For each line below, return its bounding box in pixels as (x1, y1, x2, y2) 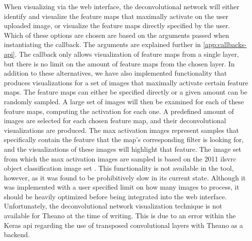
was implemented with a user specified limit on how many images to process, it (4, 182, 239, 192)
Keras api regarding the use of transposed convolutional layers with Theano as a (4, 220, 243, 230)
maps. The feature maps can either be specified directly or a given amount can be (4, 87, 248, 97)
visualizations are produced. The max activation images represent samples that (4, 125, 239, 135)
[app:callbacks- (203, 39, 247, 49)
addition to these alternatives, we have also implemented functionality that (4, 68, 227, 78)
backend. (4, 229, 30, 240)
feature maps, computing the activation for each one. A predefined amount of (4, 106, 234, 116)
